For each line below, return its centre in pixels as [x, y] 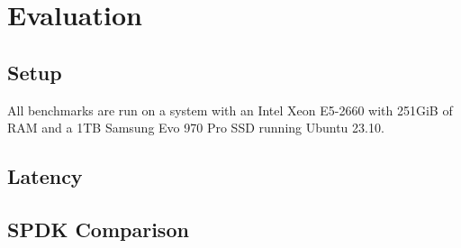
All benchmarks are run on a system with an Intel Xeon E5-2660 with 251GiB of [230, 110]
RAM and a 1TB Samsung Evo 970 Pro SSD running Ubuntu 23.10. [196, 128]
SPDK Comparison [98, 229]
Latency [45, 176]
